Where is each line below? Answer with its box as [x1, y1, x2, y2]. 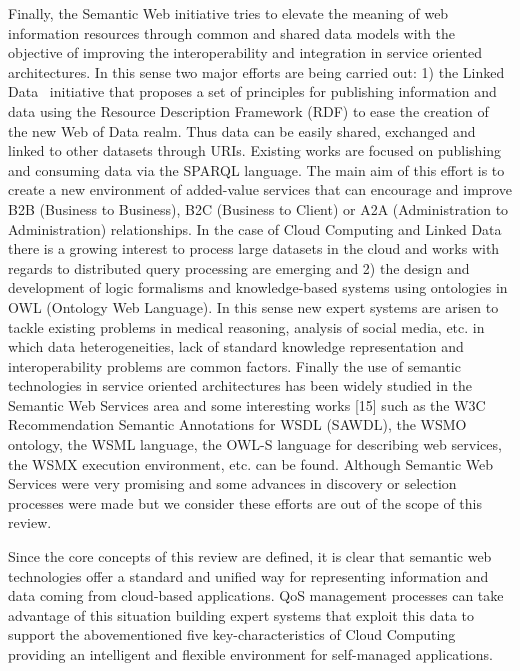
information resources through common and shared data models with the [8, 22, 455, 43]
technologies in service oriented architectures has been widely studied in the [8, 375, 473, 396]
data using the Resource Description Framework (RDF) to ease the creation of [8, 100, 489, 121]
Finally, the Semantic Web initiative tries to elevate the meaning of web [8, 3, 449, 23]
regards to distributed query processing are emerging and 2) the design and [8, 257, 470, 278]
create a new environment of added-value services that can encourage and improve [8, 179, 512, 200]
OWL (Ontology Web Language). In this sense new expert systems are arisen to [8, 296, 499, 317]
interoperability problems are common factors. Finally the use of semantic [8, 355, 461, 376]
